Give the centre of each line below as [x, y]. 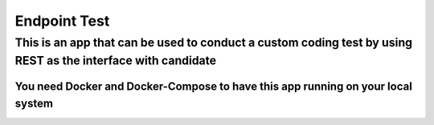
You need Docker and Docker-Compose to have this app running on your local [214, 87]
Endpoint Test [62, 21]
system [34, 104]
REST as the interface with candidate [116, 60]
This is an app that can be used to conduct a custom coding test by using [214, 42]
